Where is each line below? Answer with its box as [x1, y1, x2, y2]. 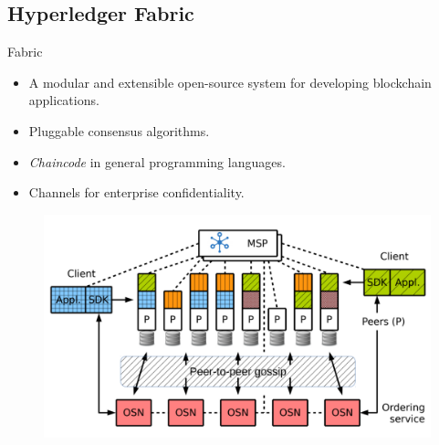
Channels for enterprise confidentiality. [28, 183, 245, 202]
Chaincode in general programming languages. [28, 152, 286, 171]
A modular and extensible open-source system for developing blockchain [28, 72, 432, 91]
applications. [28, 90, 99, 110]
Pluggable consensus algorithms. [28, 121, 210, 140]
